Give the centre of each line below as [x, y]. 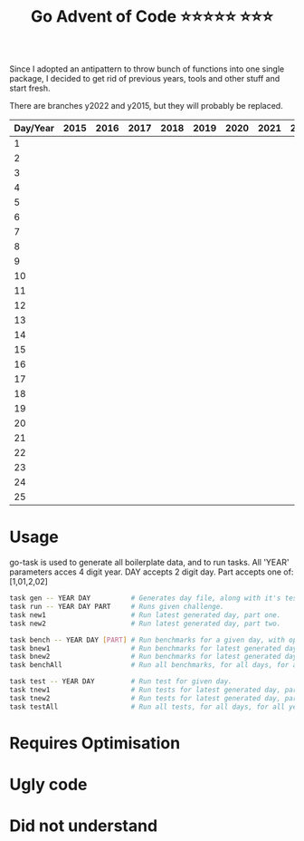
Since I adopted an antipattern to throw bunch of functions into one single [147, 69]
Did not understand [84, 826]
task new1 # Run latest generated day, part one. [145, 615]
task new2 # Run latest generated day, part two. [145, 623]
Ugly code [48, 785]
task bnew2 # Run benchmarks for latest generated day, [155, 657]
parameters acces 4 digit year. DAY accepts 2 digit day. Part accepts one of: [152, 572]
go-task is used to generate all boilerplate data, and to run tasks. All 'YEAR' [149, 563]
